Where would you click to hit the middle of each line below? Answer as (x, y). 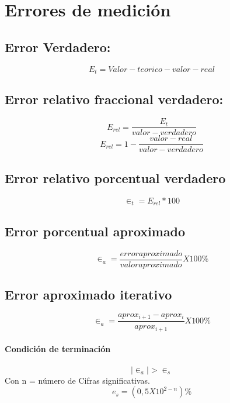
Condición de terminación (58, 349)
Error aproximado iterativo (88, 294)
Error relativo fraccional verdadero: (114, 99)
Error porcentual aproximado (95, 231)
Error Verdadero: (58, 46)
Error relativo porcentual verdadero (115, 178)
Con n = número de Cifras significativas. (77, 380)
